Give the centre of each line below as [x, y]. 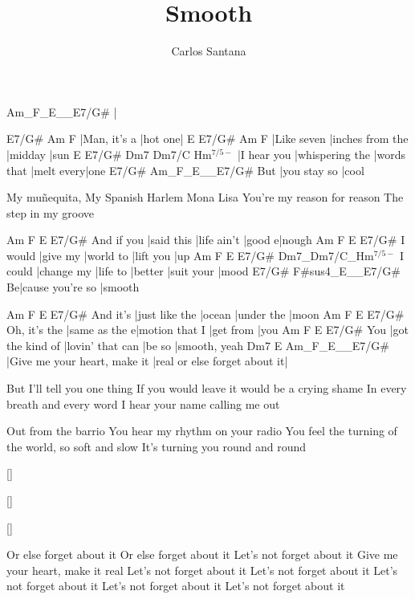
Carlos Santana [209, 51]
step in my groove [50, 212]
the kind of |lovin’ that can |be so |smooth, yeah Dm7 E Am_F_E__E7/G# [198, 345]
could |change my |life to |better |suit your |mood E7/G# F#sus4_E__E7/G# [203, 271]
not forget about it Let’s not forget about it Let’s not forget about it [176, 586]
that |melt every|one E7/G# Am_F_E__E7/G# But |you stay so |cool [185, 170]
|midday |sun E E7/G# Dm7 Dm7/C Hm [109, 154]
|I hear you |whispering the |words [321, 154]
